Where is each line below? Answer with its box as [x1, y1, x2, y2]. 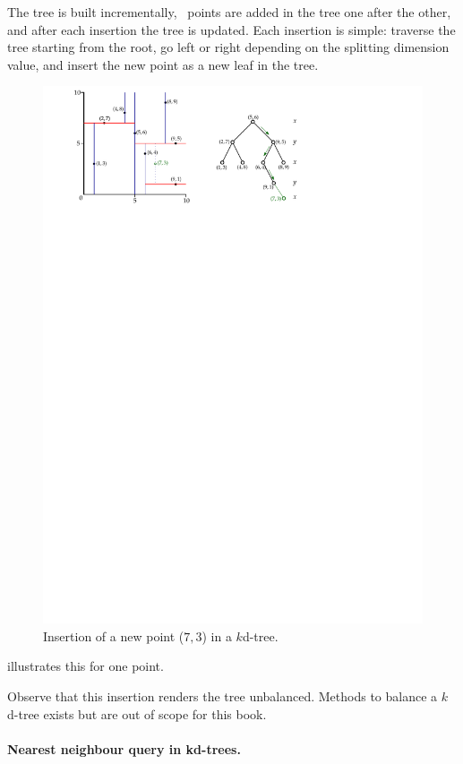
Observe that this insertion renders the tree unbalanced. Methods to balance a [7, 687, 438, 706]
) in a [201, 626, 232, 645]
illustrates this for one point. [7, 657, 164, 675]
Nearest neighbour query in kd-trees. [7, 739, 241, 758]
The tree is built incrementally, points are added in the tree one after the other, [7, 3, 451, 21]
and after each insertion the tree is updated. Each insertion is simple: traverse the [7, 20, 456, 39]
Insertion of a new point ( [43, 626, 184, 645]
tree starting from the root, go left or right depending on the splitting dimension [7, 38, 450, 56]
